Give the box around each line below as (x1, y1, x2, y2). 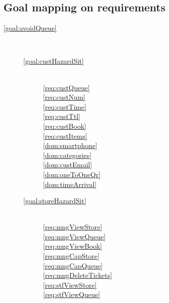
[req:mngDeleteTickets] (43, 270, 112, 280)
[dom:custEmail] (43, 159, 92, 170)
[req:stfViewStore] (43, 279, 97, 290)
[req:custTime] (43, 101, 86, 112)
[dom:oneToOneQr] (43, 169, 101, 179)
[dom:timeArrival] (43, 179, 97, 189)
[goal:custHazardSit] (23, 56, 84, 66)
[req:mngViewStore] (43, 222, 102, 232)
